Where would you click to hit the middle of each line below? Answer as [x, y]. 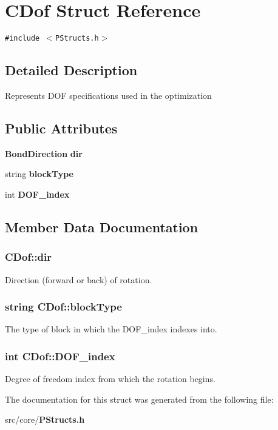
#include [22, 39]
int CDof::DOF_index [60, 356]
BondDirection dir [44, 153]
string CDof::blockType [63, 307]
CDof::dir [29, 257]
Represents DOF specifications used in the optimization [108, 95]
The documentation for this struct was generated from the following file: [139, 399]
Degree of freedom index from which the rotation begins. [110, 379]
